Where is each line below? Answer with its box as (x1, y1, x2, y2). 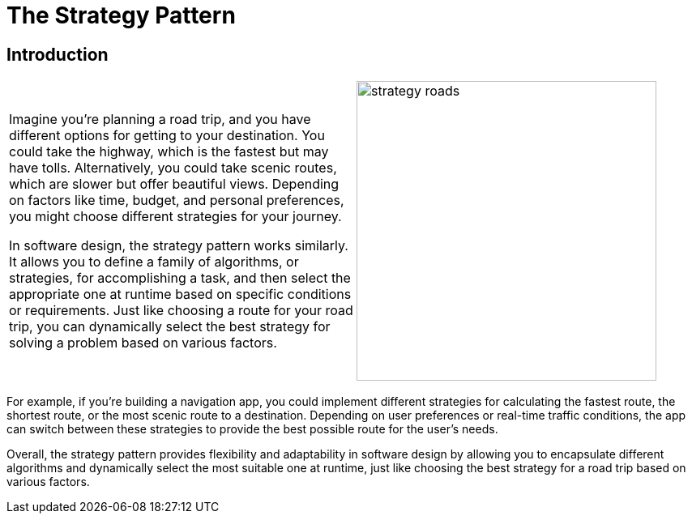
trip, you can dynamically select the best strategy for (9, 318, 331, 335)
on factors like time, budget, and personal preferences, (9, 192, 344, 209)
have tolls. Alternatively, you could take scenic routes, (9, 160, 337, 177)
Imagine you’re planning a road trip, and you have (9, 111, 311, 128)
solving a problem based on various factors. (9, 335, 277, 352)
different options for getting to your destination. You (9, 127, 325, 144)
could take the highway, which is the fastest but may (9, 143, 329, 160)
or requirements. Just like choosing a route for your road (9, 302, 353, 319)
